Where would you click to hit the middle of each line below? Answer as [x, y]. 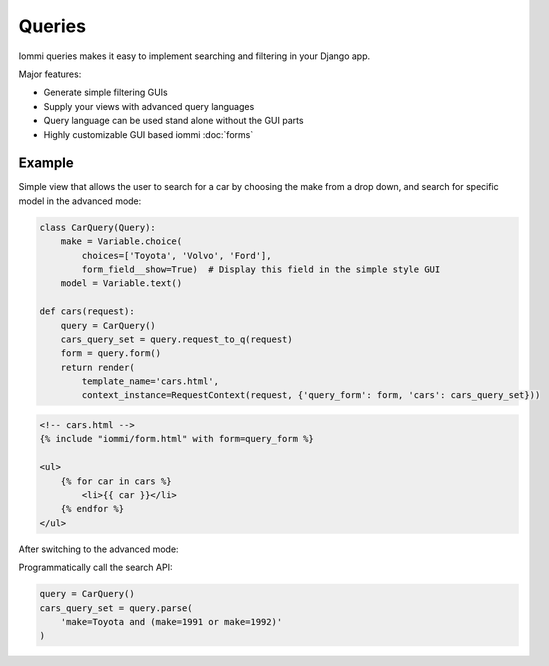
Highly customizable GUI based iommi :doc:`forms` [148, 134]
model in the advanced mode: [80, 201]
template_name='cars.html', [150, 381]
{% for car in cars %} [116, 481]
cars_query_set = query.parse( [116, 608]
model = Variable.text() [121, 283]
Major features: [50, 74]
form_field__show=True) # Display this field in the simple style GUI [261, 269]
